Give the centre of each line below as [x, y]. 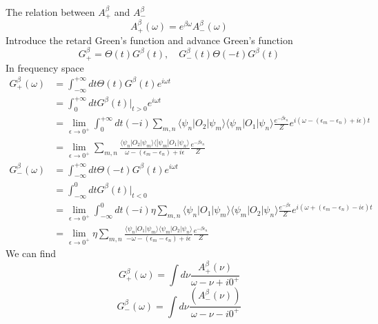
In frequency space [45, 67]
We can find [31, 253]
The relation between [50, 12]
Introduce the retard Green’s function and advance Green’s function [149, 40]
